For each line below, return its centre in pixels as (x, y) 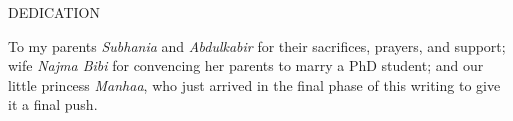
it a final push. (53, 104)
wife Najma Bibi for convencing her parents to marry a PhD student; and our (246, 65)
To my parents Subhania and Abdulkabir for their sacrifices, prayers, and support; (257, 45)
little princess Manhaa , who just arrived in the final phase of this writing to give (254, 84)
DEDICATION (54, 12)
